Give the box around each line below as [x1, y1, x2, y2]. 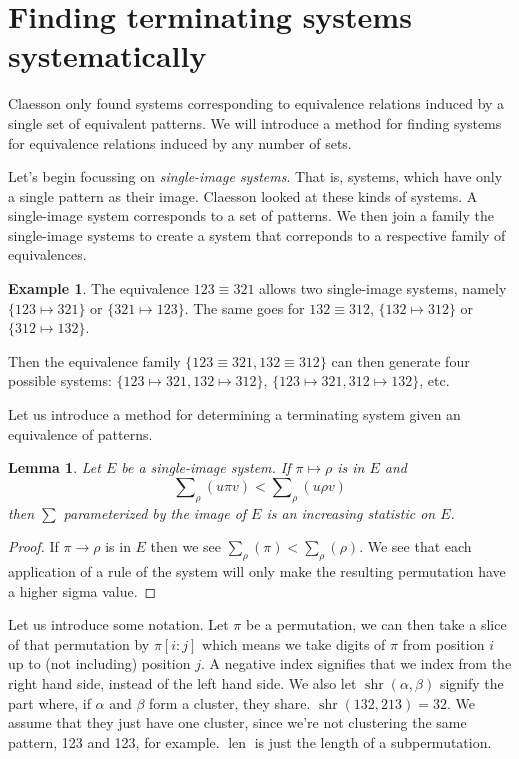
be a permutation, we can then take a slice [245, 614, 507, 635]
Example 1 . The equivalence [8, 278, 190, 299]
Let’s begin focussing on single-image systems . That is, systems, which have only [8, 166, 503, 187]
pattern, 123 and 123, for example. [8, 731, 220, 752]
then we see [150, 536, 222, 557]
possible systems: [8, 370, 112, 391]
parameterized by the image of [63, 502, 247, 523]
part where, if [8, 692, 91, 713]
